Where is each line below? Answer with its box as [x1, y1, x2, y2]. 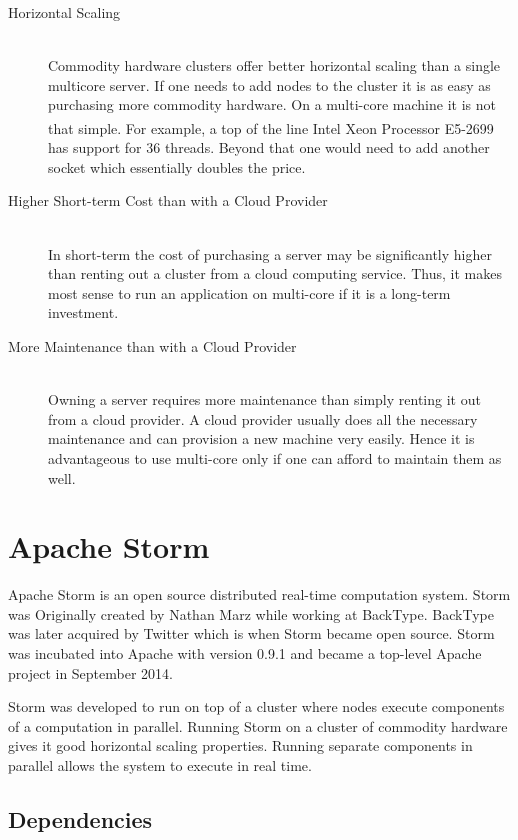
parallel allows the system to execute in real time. [8, 755, 312, 775]
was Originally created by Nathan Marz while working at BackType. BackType [8, 603, 494, 624]
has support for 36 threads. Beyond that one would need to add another [48, 137, 490, 158]
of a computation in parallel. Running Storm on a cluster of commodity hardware [8, 715, 508, 736]
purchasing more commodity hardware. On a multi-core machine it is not [48, 94, 496, 115]
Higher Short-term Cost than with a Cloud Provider [8, 190, 328, 211]
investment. [48, 302, 119, 323]
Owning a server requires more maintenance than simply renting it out [48, 389, 481, 410]
